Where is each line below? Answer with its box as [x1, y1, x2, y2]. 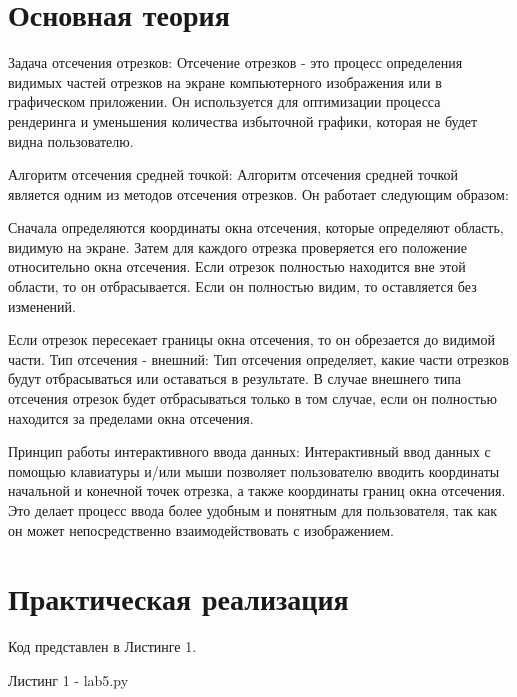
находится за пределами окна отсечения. [8, 407, 254, 428]
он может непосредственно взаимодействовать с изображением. [8, 519, 395, 540]
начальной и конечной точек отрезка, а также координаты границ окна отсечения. [8, 480, 506, 501]
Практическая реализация [8, 578, 349, 619]
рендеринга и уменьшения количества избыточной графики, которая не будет [8, 110, 478, 131]
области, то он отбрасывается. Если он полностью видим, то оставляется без [8, 276, 477, 297]
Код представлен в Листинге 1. [8, 636, 197, 657]
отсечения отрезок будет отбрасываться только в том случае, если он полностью [8, 388, 497, 409]
